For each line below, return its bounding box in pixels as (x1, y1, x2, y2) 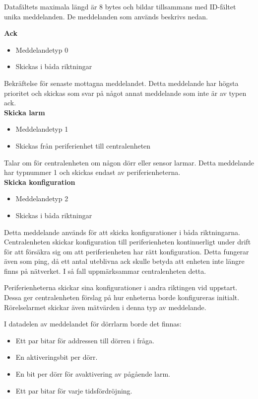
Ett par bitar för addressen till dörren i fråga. (15, 335, 154, 345)
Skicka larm (4, 107, 45, 117)
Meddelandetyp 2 (15, 193, 68, 204)
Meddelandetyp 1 (15, 124, 68, 134)
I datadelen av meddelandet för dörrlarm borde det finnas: (4, 319, 182, 329)
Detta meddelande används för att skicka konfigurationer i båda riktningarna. (4, 227, 240, 237)
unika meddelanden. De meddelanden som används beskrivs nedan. (4, 11, 208, 21)
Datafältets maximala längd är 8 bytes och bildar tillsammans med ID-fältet (4, 1, 236, 11)
